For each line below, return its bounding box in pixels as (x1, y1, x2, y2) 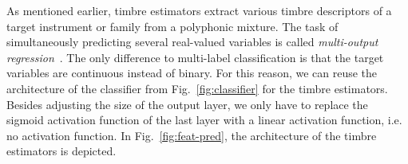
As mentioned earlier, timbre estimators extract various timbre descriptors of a (6, 2, 392, 18)
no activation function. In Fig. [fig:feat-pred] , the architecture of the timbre (6, 127, 377, 143)
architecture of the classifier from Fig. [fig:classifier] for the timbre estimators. (6, 80, 388, 96)
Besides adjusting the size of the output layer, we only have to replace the (6, 96, 368, 112)
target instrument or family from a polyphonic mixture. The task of (6, 18, 339, 34)
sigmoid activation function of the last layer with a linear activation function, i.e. (6, 111, 402, 128)
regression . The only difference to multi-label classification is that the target (6, 49, 384, 65)
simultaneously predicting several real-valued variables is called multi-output (6, 33, 378, 50)
